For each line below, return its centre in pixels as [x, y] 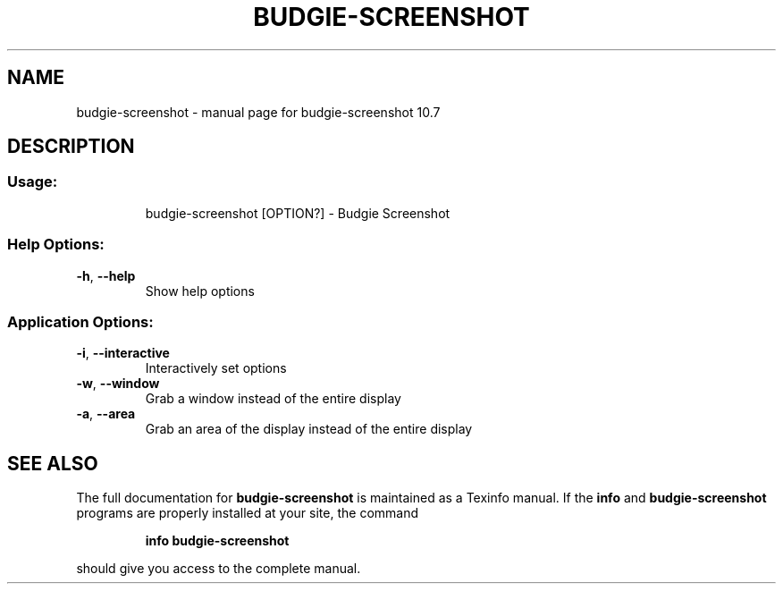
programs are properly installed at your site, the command [248, 513]
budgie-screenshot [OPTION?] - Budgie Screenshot [298, 213]
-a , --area [106, 414]
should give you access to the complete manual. [219, 569]
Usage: [33, 182]
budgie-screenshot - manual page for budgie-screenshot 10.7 [258, 112]
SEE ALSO [53, 463]
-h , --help [106, 275]
